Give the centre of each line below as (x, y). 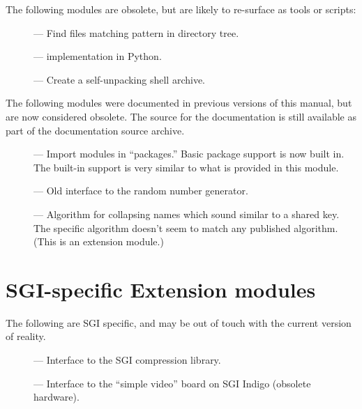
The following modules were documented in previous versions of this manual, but (179, 103)
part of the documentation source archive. (95, 130)
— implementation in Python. (98, 56)
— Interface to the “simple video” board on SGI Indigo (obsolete (172, 383)
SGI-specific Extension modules (161, 289)
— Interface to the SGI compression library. (127, 360)
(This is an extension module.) (99, 241)
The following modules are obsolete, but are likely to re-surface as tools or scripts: (181, 9)
